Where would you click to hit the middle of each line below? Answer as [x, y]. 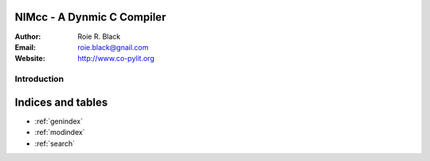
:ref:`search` [55, 144]
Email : [25, 47]
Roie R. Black [99, 36]
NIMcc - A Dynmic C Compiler [90, 17]
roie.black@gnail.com [113, 47]
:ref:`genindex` [59, 121]
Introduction [39, 79]
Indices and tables [61, 102]
